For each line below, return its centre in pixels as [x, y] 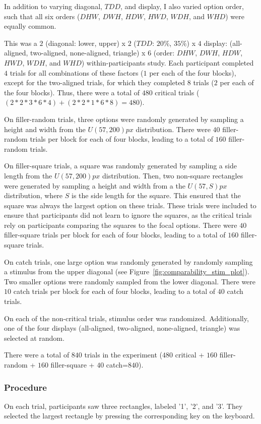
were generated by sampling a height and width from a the [95, 185]
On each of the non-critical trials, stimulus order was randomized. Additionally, [126, 318]
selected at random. [34, 338]
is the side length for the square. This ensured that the [156, 195]
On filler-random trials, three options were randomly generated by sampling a [124, 119]
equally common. [30, 26]
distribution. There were [173, 129]
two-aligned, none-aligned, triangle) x [88, 53]
